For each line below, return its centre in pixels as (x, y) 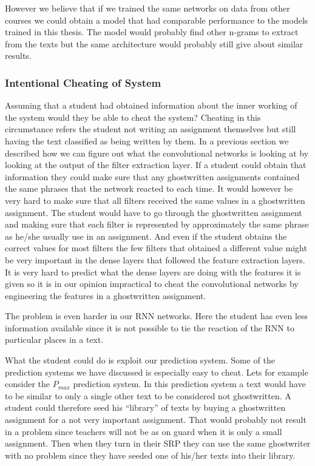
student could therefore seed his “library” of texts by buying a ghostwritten (145, 407)
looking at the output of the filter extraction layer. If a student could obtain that (156, 165)
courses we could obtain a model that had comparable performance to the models (157, 20)
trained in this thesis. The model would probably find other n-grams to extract (152, 32)
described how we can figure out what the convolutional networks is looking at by (157, 153)
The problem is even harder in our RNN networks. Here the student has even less (157, 316)
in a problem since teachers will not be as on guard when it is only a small (144, 431)
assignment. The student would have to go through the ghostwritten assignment (154, 212)
